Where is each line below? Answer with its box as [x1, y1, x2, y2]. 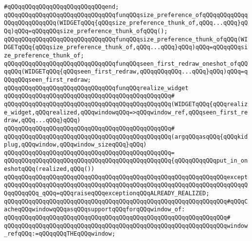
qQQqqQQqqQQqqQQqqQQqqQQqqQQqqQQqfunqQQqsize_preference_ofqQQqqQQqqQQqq [4, 11, 248, 19]
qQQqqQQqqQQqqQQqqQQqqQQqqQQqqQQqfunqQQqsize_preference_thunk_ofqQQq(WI [4, 36, 248, 43]
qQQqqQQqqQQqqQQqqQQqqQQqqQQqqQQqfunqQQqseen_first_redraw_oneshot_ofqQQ [4, 60, 248, 67]
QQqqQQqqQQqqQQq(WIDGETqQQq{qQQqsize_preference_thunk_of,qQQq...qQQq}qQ [4, 19, 248, 27]
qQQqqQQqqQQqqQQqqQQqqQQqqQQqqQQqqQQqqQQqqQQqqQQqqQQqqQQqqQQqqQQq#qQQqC [4, 198, 248, 205]
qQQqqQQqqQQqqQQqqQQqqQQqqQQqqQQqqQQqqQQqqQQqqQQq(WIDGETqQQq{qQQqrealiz [4, 100, 248, 108]
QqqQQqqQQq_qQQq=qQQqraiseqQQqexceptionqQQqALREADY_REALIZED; [4, 190, 210, 197]
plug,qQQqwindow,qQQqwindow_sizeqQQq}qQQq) [4, 141, 147, 148]
